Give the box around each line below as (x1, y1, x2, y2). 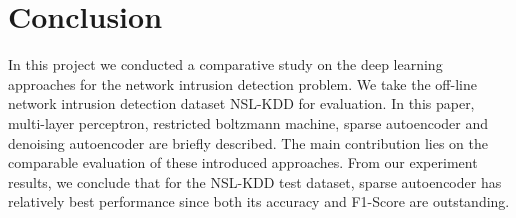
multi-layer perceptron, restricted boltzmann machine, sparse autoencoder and (8, 112, 489, 133)
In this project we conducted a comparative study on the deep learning (8, 54, 443, 75)
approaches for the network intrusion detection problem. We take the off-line (8, 73, 477, 94)
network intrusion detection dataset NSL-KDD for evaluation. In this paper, (8, 93, 475, 114)
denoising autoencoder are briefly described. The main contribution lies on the (8, 132, 488, 153)
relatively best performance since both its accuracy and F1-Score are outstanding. (8, 191, 510, 212)
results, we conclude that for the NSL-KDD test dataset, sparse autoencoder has (8, 171, 502, 192)
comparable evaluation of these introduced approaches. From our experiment (8, 152, 478, 173)
